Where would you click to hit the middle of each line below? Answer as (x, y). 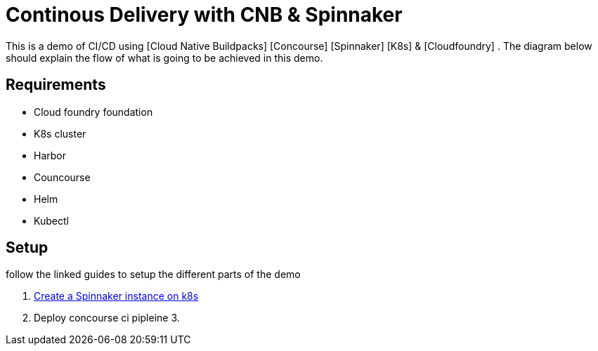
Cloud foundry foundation (93, 112)
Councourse (62, 177)
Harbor (50, 155)
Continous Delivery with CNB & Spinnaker (204, 15)
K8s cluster (60, 133)
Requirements (56, 85)
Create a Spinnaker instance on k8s (116, 296)
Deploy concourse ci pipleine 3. (107, 318)
